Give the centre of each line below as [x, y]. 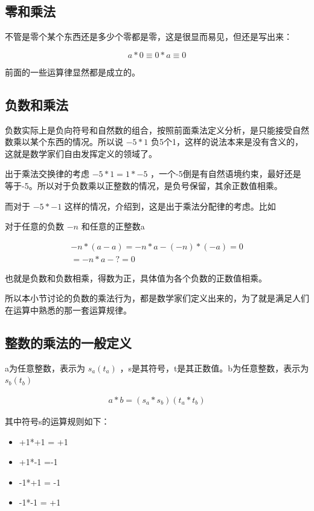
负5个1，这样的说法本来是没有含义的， [227, 142]
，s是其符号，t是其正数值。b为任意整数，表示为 [214, 368]
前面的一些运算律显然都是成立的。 [72, 72]
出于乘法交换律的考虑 [47, 174]
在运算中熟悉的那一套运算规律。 [68, 310]
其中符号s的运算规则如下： [57, 421]
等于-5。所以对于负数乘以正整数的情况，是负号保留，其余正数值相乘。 [144, 185]
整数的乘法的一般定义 [68, 342]
